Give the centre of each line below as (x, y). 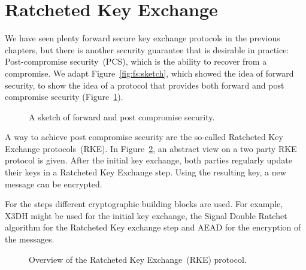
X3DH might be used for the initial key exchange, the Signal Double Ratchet (146, 215)
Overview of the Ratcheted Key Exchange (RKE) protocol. (138, 259)
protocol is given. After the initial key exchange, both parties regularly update (149, 160)
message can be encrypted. (54, 183)
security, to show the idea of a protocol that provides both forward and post (145, 85)
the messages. (30, 239)
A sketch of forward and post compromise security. (122, 116)
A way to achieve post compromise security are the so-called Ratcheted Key (144, 137)
